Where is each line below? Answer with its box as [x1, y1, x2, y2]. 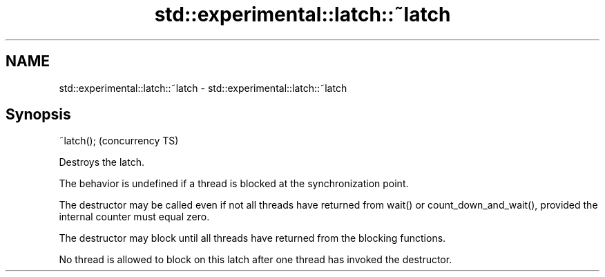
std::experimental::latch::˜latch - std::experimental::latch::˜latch [59, 82, 347, 94]
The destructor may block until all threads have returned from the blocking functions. [59, 232, 446, 245]
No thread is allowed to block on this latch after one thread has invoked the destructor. [59, 254, 452, 266]
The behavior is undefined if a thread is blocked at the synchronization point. [59, 178, 409, 190]
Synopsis [6, 106, 71, 124]
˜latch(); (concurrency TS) [59, 135, 179, 147]
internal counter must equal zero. [59, 211, 210, 223]
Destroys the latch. [59, 156, 144, 169]
